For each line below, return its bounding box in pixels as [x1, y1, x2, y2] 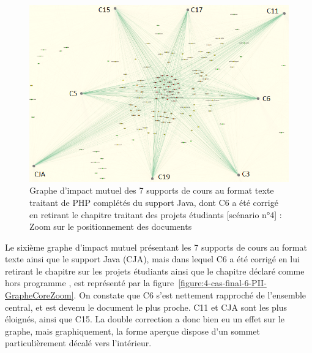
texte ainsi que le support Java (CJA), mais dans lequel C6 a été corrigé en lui [5, 252, 300, 265]
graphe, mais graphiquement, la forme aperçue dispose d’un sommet [5, 324, 260, 337]
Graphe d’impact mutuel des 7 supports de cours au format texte [29, 184, 274, 197]
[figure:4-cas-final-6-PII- [178, 276, 267, 289]
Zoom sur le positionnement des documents [29, 220, 192, 233]
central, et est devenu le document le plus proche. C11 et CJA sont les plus [5, 300, 288, 313]
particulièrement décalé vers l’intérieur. [5, 336, 152, 349]
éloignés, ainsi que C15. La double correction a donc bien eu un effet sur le [5, 313, 285, 325]
